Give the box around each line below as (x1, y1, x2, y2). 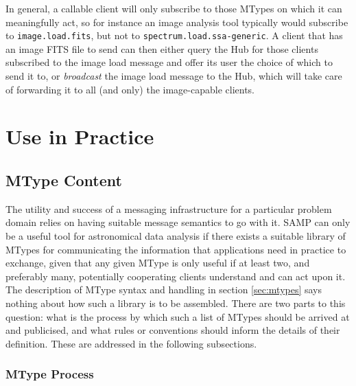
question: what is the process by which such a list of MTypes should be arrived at (5, 309, 350, 323)
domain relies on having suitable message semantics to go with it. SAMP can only (5, 215, 351, 229)
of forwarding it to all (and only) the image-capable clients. (5, 82, 255, 96)
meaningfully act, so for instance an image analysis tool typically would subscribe (5, 14, 348, 29)
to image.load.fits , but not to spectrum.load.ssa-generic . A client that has (5, 28, 343, 43)
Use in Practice (5, 122, 154, 150)
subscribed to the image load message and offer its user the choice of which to (5, 55, 333, 69)
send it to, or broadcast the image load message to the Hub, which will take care (5, 69, 342, 83)
